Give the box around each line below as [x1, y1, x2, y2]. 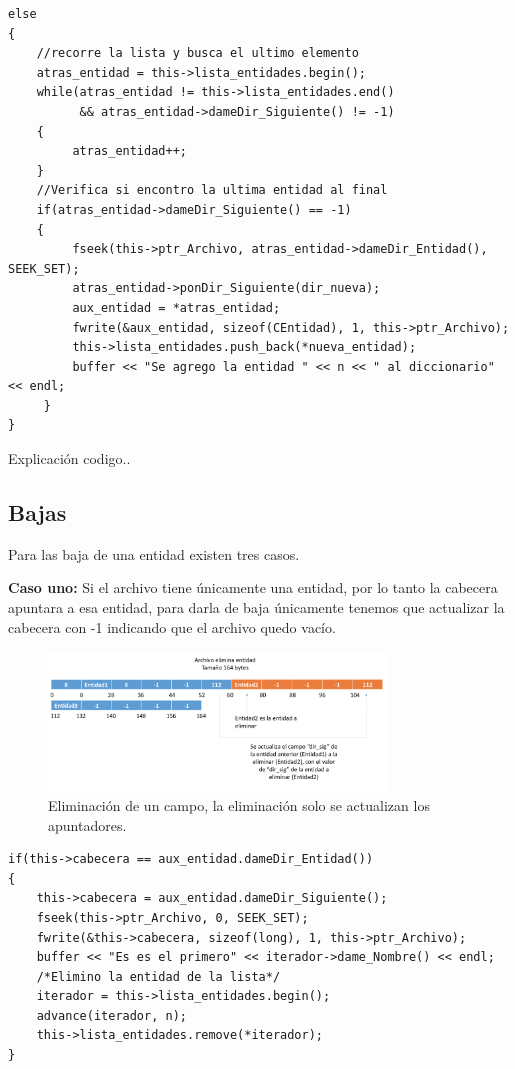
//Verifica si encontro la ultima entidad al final [36, 183, 388, 198]
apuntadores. [48, 814, 127, 835]
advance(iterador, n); [36, 1008, 187, 1023]
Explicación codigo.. [8, 448, 131, 469]
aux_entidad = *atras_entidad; [72, 300, 281, 315]
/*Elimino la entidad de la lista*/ [36, 969, 281, 984]
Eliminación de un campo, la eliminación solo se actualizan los [48, 794, 430, 815]
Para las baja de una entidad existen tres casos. [8, 543, 300, 564]
